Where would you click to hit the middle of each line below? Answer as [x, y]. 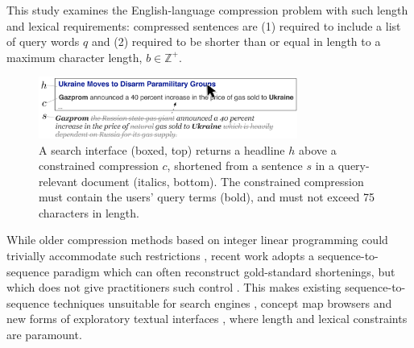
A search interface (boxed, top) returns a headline [162, 149]
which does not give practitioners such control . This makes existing [174, 287]
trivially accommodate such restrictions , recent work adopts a [160, 256]
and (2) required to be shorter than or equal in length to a [236, 41]
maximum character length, [75, 57]
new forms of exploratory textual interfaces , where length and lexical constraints [207, 319]
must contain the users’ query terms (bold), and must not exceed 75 [207, 197]
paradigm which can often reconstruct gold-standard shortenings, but [224, 271]
